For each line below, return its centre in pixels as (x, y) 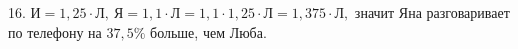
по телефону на (55, 31)
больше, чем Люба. (208, 31)
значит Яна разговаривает (432, 12)
